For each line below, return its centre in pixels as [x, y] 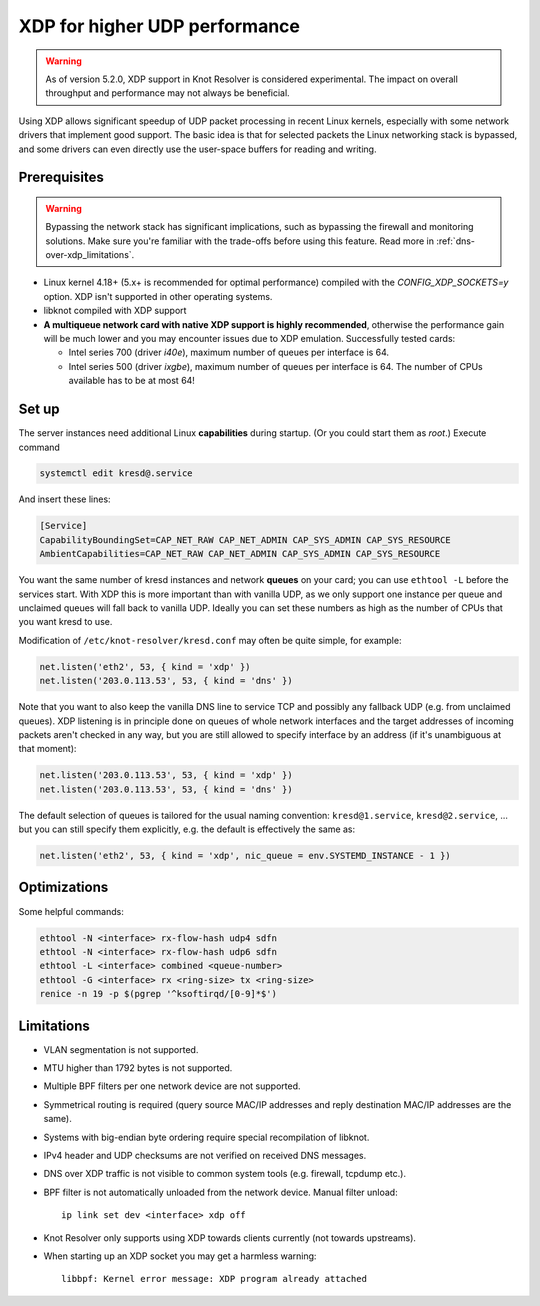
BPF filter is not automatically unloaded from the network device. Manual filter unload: [221, 1192]
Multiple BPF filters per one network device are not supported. [172, 1086]
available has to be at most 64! [131, 381]
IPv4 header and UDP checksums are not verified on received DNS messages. [205, 1155]
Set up [39, 409]
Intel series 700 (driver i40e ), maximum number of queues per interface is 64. [229, 352]
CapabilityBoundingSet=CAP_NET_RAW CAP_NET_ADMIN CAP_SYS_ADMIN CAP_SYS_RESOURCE [245, 539]
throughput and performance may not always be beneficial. [167, 93]
